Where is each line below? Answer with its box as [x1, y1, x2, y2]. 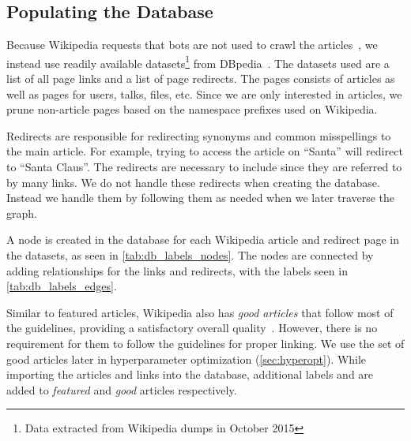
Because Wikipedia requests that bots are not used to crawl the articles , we [6, 36, 378, 53]
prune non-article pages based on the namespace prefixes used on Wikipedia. [6, 101, 378, 118]
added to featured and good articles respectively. [6, 381, 237, 398]
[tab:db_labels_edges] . [6, 278, 117, 294]
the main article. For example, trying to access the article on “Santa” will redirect [6, 143, 403, 159]
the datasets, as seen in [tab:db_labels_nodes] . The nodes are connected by [6, 246, 374, 263]
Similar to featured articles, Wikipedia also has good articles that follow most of [6, 304, 394, 320]
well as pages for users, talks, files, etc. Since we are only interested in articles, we [6, 85, 402, 102]
